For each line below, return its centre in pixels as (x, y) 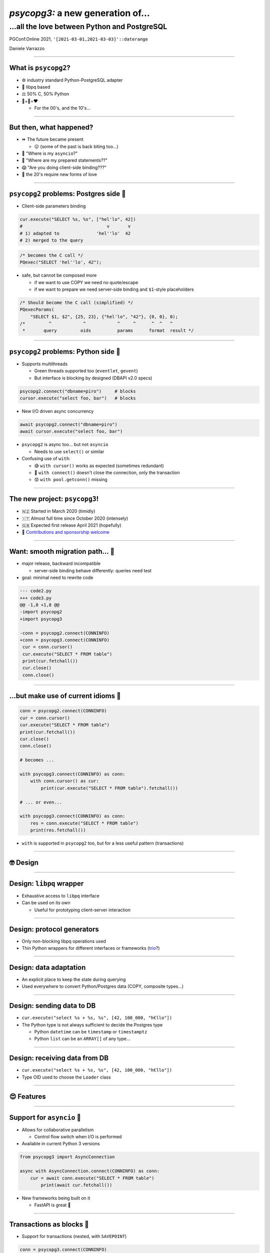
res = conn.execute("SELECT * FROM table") (84, 823)
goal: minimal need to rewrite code (57, 578)
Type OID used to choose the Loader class (66, 1077)
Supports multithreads (45, 364)
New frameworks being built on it (56, 1198)
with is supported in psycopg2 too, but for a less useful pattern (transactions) (103, 843)
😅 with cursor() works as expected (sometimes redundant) (99, 466)
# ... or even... (41, 802)
